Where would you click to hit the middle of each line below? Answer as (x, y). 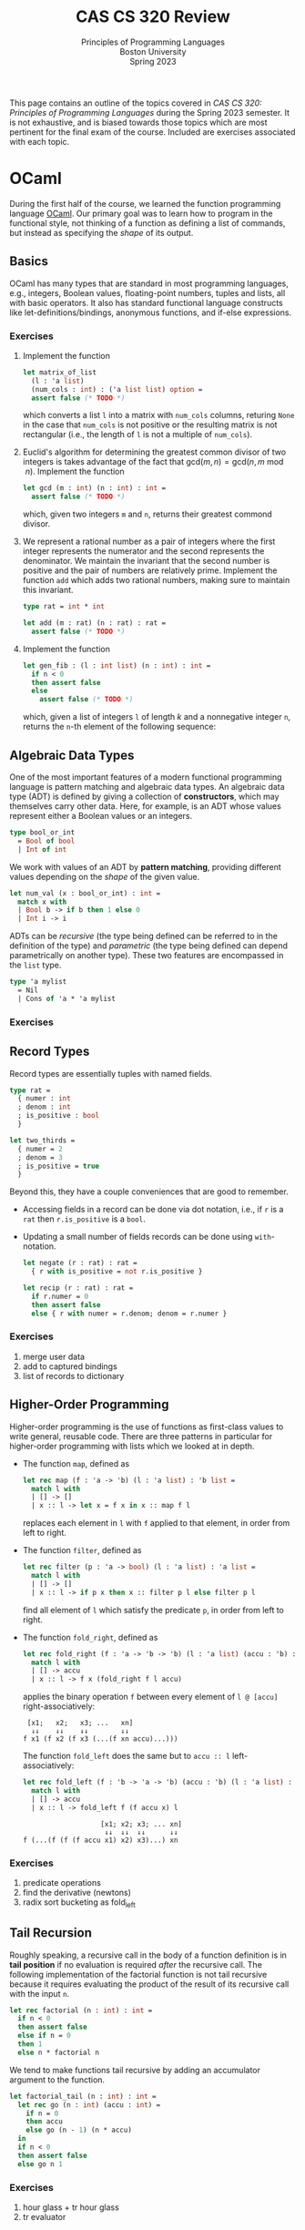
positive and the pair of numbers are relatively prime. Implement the (150, 570)
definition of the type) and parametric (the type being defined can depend (149, 946)
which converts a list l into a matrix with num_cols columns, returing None (158, 415)
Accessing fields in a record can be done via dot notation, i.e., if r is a (153, 1210)
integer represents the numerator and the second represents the (143, 551)
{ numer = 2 (41, 1149)
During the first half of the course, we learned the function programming (145, 203)
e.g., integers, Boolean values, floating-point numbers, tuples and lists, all (147, 292)
